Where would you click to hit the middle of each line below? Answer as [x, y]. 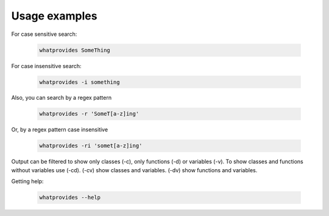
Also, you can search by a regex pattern [62, 98]
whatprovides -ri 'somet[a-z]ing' [91, 146]
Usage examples [54, 16]
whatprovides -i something [80, 82]
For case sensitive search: [44, 34]
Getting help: [27, 181]
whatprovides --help [70, 197]
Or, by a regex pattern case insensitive [60, 130]
